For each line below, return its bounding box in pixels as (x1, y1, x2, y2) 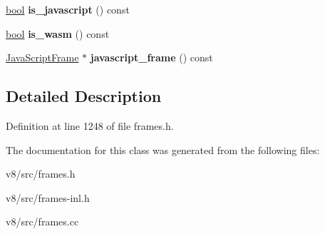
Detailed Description (6, 85, 162, 107)
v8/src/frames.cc (6, 214, 79, 229)
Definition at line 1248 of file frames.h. (6, 118, 174, 133)
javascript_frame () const (90, 50, 213, 65)
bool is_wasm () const (6, 26, 110, 41)
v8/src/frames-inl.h (6, 190, 90, 205)
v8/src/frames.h (6, 166, 76, 181)
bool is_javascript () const (6, 2, 130, 16)
